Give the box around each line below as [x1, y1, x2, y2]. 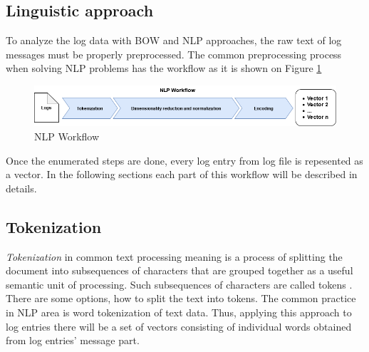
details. [6, 180, 37, 195]
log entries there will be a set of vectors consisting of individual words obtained [6, 319, 352, 333]
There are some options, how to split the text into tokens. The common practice [6, 291, 356, 306]
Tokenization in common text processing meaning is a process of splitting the [6, 249, 343, 264]
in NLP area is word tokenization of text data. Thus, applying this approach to [6, 304, 352, 319]
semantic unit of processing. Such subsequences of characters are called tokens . [6, 276, 353, 291]
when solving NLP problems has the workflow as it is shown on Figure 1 [6, 61, 322, 76]
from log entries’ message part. [6, 333, 140, 348]
